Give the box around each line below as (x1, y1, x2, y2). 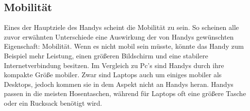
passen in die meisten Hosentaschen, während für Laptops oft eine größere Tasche (4, 88, 246, 98)
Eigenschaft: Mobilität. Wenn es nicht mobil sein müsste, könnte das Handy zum (4, 41, 244, 51)
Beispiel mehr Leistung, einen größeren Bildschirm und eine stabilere (4, 50, 208, 60)
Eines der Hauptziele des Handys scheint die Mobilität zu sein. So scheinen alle (4, 22, 239, 32)
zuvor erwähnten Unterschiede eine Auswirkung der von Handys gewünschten (4, 31, 234, 42)
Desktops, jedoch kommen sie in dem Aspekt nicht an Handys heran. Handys (4, 79, 233, 89)
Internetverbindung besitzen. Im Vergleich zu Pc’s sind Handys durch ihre (4, 60, 224, 70)
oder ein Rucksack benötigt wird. (4, 97, 102, 108)
